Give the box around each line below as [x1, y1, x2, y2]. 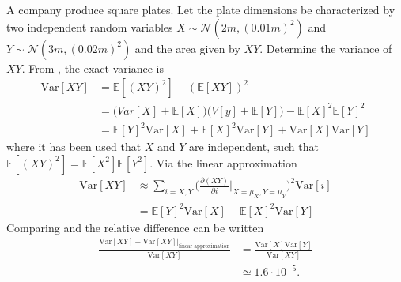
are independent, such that [189, 138, 319, 155]
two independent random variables [6, 18, 173, 35]
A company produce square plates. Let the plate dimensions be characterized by [6, 2, 395, 17]
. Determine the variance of [259, 39, 392, 56]
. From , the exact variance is [21, 59, 164, 76]
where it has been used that [6, 138, 142, 155]
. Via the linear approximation [149, 154, 297, 171]
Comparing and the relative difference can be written [6, 219, 264, 235]
